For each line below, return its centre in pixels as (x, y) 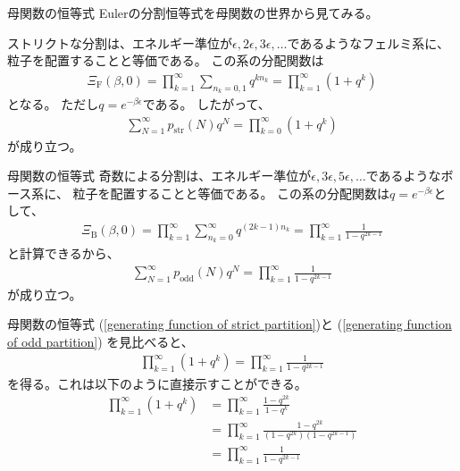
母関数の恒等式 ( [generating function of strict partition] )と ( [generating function (230, 324)
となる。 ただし (53, 104)
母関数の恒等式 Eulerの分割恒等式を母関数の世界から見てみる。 (193, 13)
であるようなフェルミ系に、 (368, 42)
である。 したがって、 (206, 104)
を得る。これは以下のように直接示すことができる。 (157, 383)
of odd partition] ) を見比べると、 (100, 341)
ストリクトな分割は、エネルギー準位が (120, 42)
